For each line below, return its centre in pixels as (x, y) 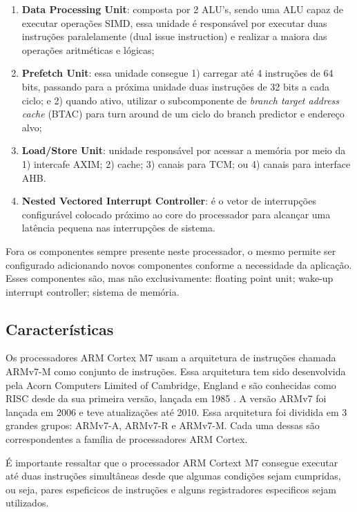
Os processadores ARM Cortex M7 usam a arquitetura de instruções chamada (171, 358)
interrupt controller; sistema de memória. (93, 291)
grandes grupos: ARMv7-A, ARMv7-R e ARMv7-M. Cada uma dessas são (163, 425)
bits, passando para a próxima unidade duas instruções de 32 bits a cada (175, 86)
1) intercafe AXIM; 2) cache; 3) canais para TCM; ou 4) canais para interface (186, 163)
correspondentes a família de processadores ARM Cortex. (127, 439)
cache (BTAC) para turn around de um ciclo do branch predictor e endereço (183, 114)
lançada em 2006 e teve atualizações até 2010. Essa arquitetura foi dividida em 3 (176, 411)
